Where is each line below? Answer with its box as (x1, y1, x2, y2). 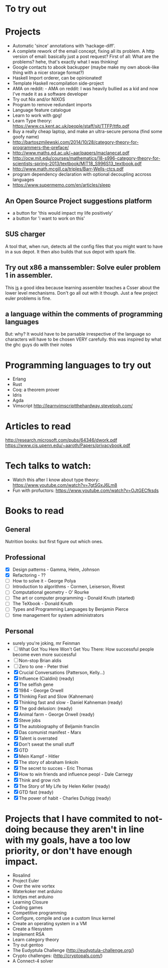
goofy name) (12, 134, 39, 140)
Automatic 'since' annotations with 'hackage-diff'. (12, 43, 115, 49)
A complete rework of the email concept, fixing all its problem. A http (12, 48, 154, 54)
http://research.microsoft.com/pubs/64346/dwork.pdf (5, 437, 117, 443)
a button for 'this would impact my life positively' (12, 210, 113, 216)
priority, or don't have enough (5, 845, 132, 857)
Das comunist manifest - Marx (19, 729, 82, 736)
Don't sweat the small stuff (19, 741, 74, 747)
